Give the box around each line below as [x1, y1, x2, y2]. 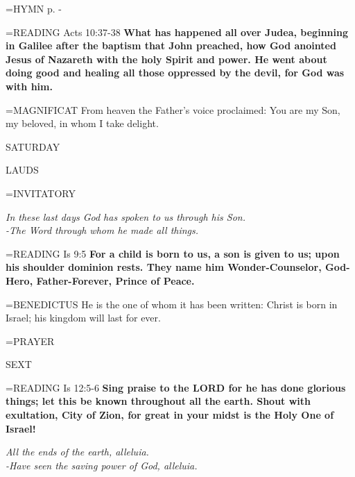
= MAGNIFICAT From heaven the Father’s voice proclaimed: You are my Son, [6, 102, 340, 117]
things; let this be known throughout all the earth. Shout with [6, 394, 311, 408]
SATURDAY [6, 139, 60, 153]
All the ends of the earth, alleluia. [6, 444, 149, 459]
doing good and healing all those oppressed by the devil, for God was [6, 65, 345, 80]
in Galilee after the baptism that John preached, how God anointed [6, 38, 336, 53]
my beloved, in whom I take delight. [6, 116, 159, 131]
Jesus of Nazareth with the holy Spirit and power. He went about [6, 51, 327, 66]
